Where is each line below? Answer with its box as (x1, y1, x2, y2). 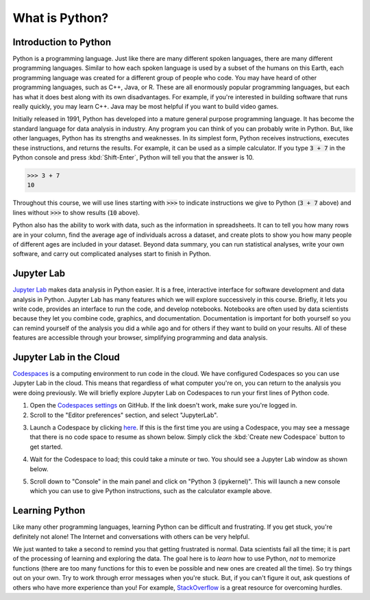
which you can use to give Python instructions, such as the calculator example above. (29, 487, 272, 495)
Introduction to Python (12, 36, 112, 48)
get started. (29, 442, 63, 451)
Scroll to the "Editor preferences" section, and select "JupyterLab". (29, 411, 219, 419)
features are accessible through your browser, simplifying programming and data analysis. (12, 334, 268, 342)
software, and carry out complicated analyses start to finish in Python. (12, 250, 212, 258)
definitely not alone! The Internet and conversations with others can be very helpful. (12, 532, 250, 540)
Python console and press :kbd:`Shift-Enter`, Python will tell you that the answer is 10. (12, 153, 254, 161)
